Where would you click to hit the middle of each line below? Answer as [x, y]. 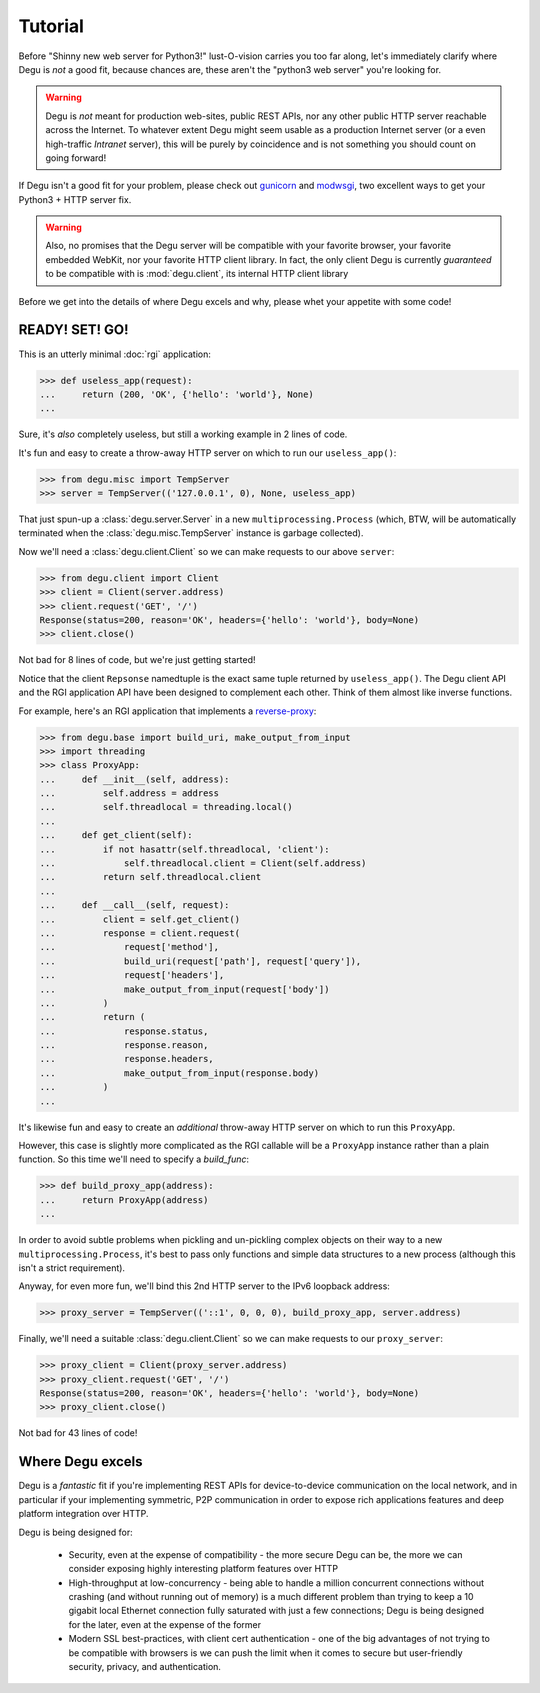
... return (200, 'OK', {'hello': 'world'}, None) [176, 394]
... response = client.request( [139, 933]
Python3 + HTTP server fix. [75, 199]
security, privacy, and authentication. [145, 1667]
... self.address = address [129, 793]
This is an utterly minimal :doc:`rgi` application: [115, 354]
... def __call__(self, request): [134, 905]
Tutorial [51, 26]
